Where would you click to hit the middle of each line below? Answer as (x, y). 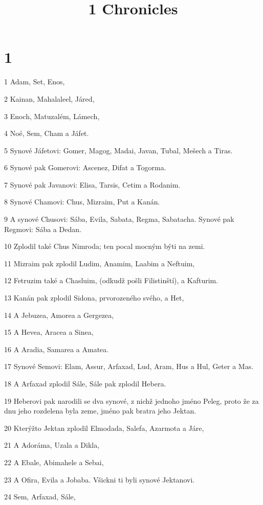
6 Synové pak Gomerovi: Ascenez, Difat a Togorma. (85, 167)
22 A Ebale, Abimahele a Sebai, (54, 462)
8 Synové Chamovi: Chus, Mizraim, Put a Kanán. (82, 202)
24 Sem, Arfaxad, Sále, (40, 497)
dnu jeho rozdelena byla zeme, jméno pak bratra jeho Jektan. (100, 411)
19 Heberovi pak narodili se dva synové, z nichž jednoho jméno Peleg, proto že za (131, 400)
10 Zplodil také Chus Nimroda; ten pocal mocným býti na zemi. (105, 246)
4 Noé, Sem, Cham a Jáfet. (47, 133)
